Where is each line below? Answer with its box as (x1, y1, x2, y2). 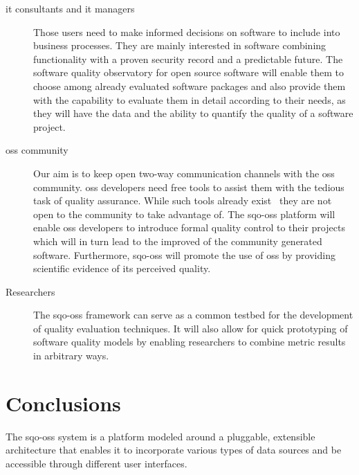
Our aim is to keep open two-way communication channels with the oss (33, 165, 335, 180)
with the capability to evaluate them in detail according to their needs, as (33, 92, 346, 107)
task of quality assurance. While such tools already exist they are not (33, 193, 332, 208)
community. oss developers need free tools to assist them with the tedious (33, 179, 344, 194)
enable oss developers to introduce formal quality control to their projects (33, 220, 345, 235)
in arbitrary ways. (33, 348, 109, 363)
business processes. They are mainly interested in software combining (33, 38, 326, 53)
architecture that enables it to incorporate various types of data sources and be (6, 442, 342, 457)
